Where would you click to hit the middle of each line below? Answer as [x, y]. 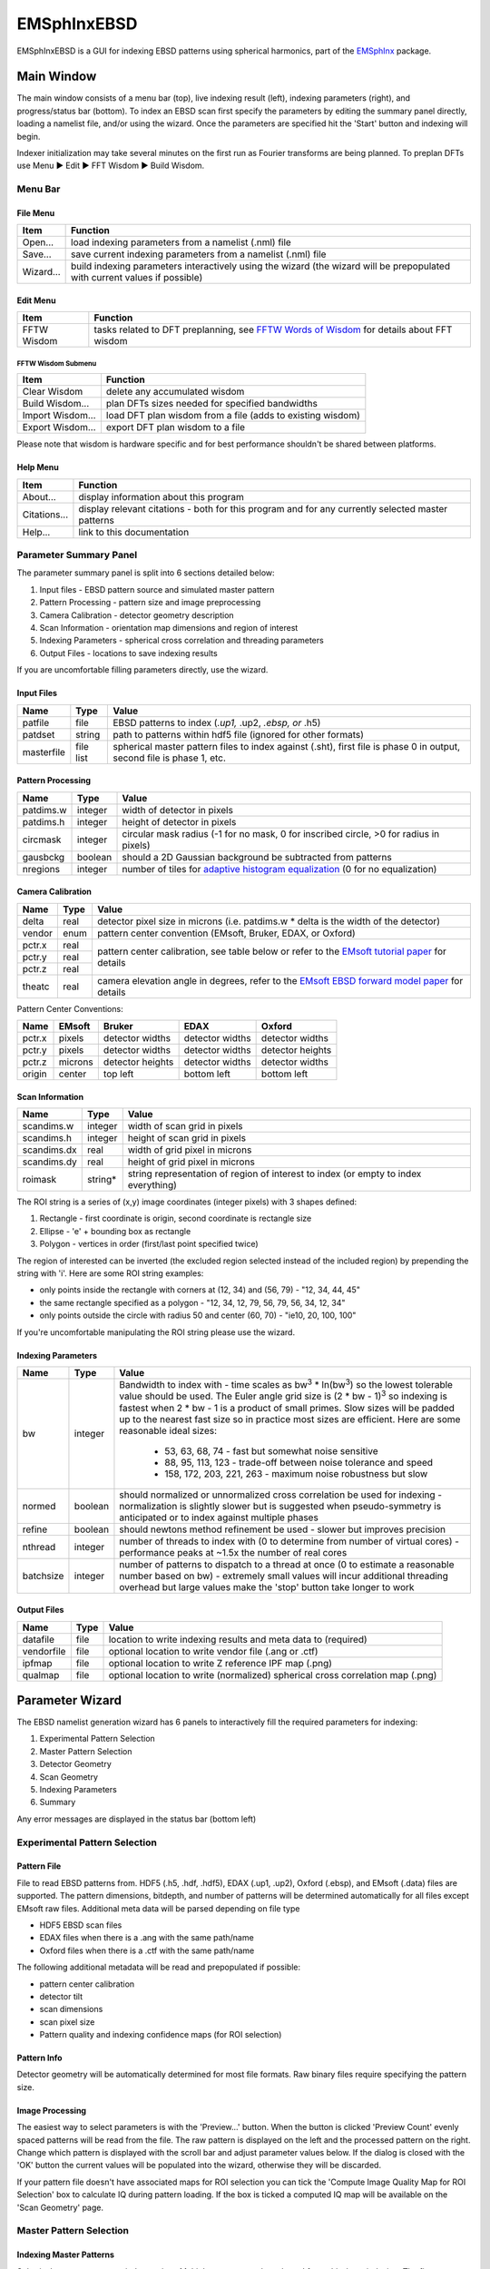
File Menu [36, 212]
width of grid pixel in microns [190, 1150]
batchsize [43, 1576]
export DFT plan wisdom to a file [175, 427]
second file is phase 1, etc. [170, 758]
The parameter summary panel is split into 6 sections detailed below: [146, 573]
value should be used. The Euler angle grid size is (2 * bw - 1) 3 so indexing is [284, 1395]
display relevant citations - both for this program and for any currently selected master [263, 508]
